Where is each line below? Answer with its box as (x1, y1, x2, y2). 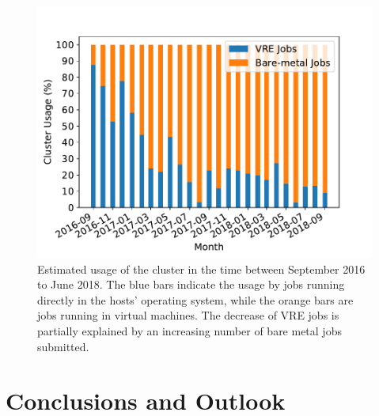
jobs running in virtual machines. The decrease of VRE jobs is (37, 307, 339, 323)
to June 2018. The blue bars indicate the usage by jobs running (37, 276, 345, 293)
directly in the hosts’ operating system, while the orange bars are (37, 291, 354, 308)
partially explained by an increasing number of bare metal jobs (37, 322, 342, 338)
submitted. (37, 338, 89, 354)
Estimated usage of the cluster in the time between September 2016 (37, 260, 366, 277)
